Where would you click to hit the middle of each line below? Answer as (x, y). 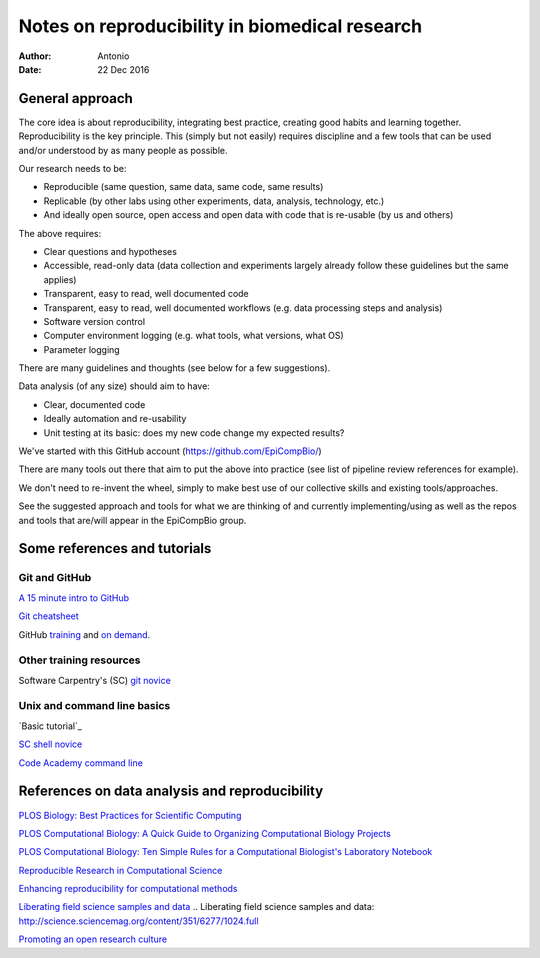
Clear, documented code (94, 404)
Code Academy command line (81, 762)
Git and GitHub (55, 578)
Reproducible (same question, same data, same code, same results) (183, 187)
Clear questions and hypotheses (110, 251)
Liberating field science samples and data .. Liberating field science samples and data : (196, 907)
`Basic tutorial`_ (50, 726)
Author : (35, 56)
